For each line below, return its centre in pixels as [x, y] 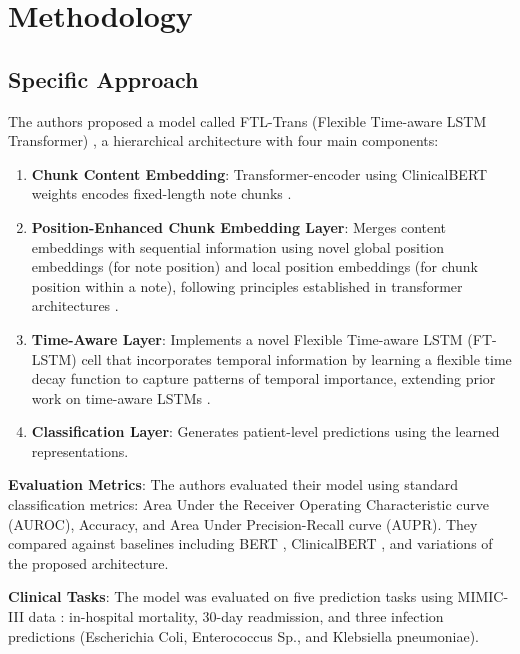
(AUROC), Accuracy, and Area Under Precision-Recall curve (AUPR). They [243, 523]
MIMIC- [483, 596]
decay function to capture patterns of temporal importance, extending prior [263, 378]
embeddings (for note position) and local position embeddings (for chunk [254, 266]
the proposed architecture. [88, 562]
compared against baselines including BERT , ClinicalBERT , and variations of [250, 543]
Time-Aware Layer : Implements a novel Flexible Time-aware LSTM [247, 338]
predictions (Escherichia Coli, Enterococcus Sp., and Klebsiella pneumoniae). [244, 635]
